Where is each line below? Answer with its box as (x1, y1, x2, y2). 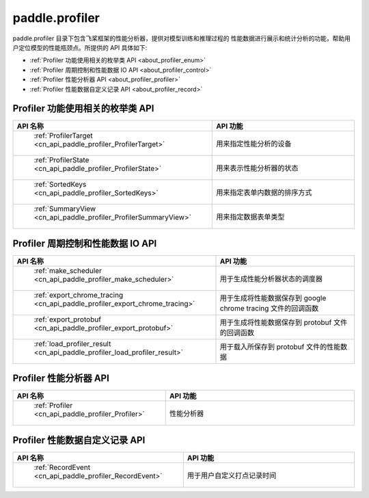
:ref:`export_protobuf (33, 315, 102, 324)
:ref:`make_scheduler (33, 265, 102, 275)
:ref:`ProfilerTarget (33, 131, 94, 140)
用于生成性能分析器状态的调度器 (219, 274, 323, 283)
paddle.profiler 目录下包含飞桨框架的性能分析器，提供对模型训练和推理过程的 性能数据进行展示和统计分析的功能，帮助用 (12, 34, 351, 42)
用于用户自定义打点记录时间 (187, 471, 277, 480)
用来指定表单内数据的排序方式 (216, 188, 312, 198)
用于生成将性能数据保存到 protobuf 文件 (219, 317, 348, 327)
